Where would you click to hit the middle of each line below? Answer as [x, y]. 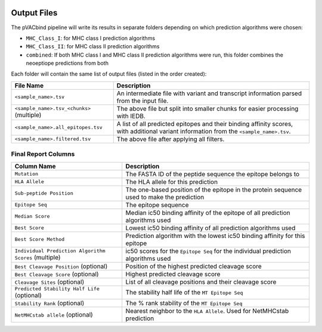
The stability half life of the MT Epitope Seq [184, 293]
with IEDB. [131, 116]
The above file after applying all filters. [171, 139]
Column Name [35, 166]
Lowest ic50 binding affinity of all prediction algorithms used [210, 228]
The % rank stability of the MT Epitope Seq [184, 303]
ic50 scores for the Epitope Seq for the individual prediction [208, 251]
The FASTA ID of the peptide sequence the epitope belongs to [213, 174]
